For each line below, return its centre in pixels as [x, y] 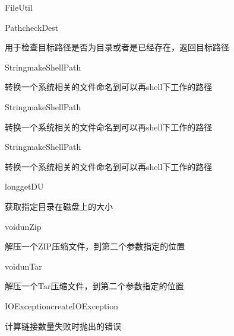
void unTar [23, 266]
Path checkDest [32, 27]
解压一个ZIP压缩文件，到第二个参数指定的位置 [95, 246]
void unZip [23, 226]
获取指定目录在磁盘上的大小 [59, 206]
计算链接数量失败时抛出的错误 [63, 326]
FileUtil [19, 7]
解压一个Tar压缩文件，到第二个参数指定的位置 [94, 286]
